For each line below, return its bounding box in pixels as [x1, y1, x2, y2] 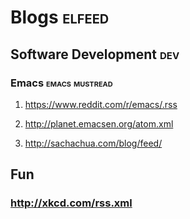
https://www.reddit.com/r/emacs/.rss [24, 98, 178, 110]
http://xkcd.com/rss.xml [10, 196, 133, 210]
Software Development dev [10, 46, 180, 63]
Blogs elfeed [10, 6, 110, 29]
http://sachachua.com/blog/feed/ [24, 137, 163, 149]
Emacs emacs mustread [10, 76, 113, 90]
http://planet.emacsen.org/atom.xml [24, 117, 174, 130]
